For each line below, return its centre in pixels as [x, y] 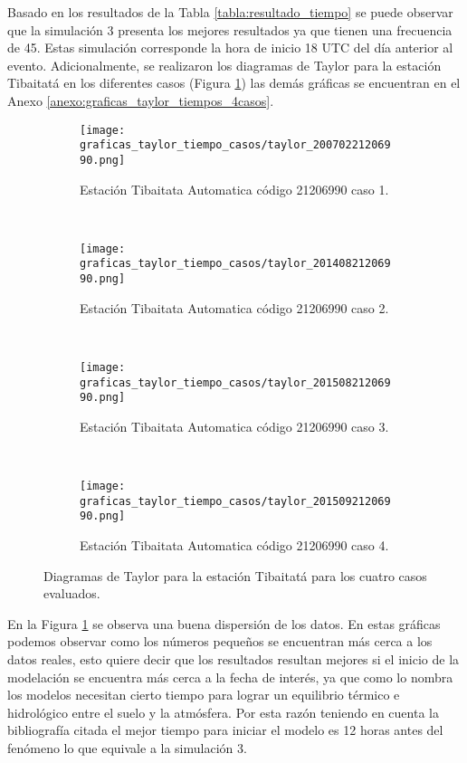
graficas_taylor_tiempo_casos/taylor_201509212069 [235, 501]
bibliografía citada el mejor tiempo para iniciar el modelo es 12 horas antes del [225, 730]
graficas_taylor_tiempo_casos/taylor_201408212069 [235, 264]
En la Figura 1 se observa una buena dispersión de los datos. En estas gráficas [224, 623]
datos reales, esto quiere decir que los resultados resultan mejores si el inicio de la [233, 658]
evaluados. [72, 593]
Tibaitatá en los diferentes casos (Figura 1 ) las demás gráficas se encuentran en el [234, 83]
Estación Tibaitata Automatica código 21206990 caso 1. [234, 189]
